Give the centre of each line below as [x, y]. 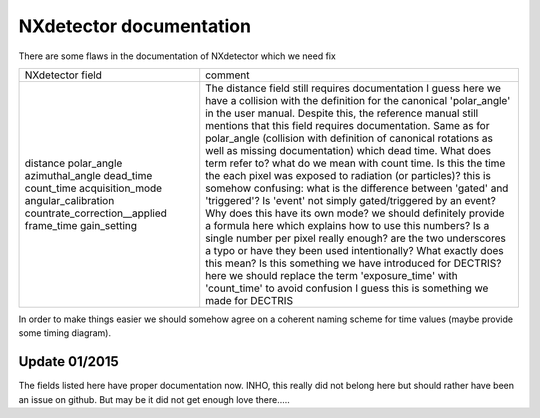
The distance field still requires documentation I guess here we [353, 88]
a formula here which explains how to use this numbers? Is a [347, 225]
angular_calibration [69, 200]
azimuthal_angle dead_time [88, 175]
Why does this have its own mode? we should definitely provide [355, 213]
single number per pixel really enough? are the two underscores [356, 238]
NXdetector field [63, 75]
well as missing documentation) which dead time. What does [348, 150]
